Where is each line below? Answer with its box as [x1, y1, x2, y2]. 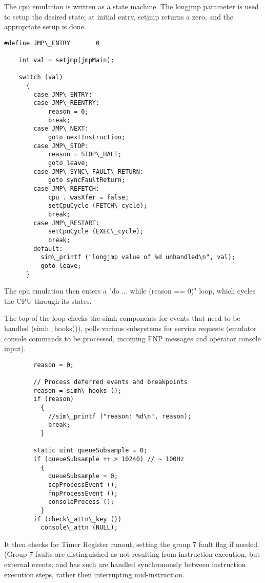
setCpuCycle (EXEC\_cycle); [48, 228, 144, 235]
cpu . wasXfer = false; [48, 193, 129, 201]
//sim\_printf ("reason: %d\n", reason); [48, 412, 192, 420]
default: [33, 245, 63, 252]
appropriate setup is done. [4, 21, 86, 32]
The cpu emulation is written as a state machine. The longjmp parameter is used [4, 1, 259, 11]
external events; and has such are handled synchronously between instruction [4, 559, 246, 570]
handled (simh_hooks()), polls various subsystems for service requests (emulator [4, 322, 257, 333]
